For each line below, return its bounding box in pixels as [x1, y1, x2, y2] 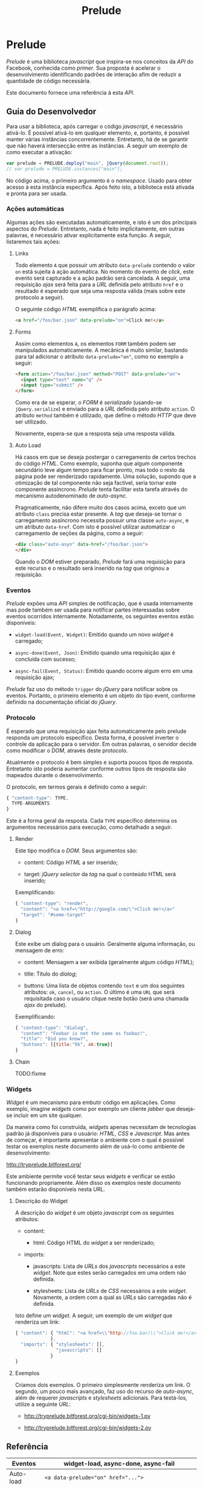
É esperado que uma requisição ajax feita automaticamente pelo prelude [6, 727, 187, 735]
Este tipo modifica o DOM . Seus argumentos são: [14, 847, 138, 854]
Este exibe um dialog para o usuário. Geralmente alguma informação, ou [14, 940, 195, 947]
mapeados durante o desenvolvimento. [6, 771, 104, 778]
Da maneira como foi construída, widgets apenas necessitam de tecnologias [6, 1124, 196, 1131]
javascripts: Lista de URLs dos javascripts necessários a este [33, 1263, 185, 1270]
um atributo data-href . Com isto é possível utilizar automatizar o [14, 523, 175, 531]
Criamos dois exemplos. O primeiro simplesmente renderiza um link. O [14, 1381, 191, 1388]
